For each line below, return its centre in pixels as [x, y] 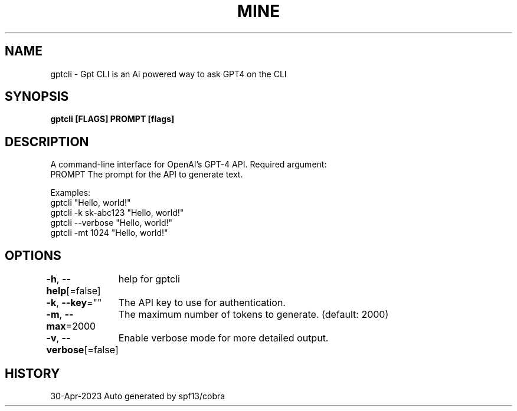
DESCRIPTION [47, 142]
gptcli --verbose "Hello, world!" [112, 223]
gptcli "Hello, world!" [91, 203]
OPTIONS [33, 255]
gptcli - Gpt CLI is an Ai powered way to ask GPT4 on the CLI [168, 74]
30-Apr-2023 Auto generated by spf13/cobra [138, 396]
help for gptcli [149, 279]
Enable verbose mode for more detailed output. [223, 338]
